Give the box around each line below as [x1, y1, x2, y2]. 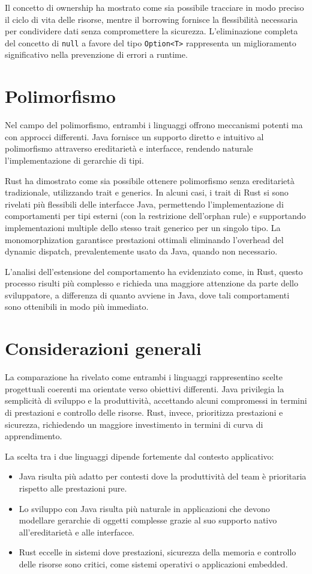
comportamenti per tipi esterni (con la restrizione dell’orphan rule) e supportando [5, 209, 306, 222]
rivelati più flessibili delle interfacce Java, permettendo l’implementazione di [5, 197, 284, 210]
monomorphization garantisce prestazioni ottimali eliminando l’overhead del [5, 233, 284, 245]
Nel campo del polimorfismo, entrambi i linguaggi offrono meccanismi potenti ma [5, 119, 303, 131]
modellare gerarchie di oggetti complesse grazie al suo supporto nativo [19, 514, 277, 526]
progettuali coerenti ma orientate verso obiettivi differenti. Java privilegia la [5, 382, 284, 395]
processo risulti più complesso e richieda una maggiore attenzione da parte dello [5, 277, 299, 289]
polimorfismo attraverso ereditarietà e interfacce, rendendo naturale [5, 142, 253, 155]
